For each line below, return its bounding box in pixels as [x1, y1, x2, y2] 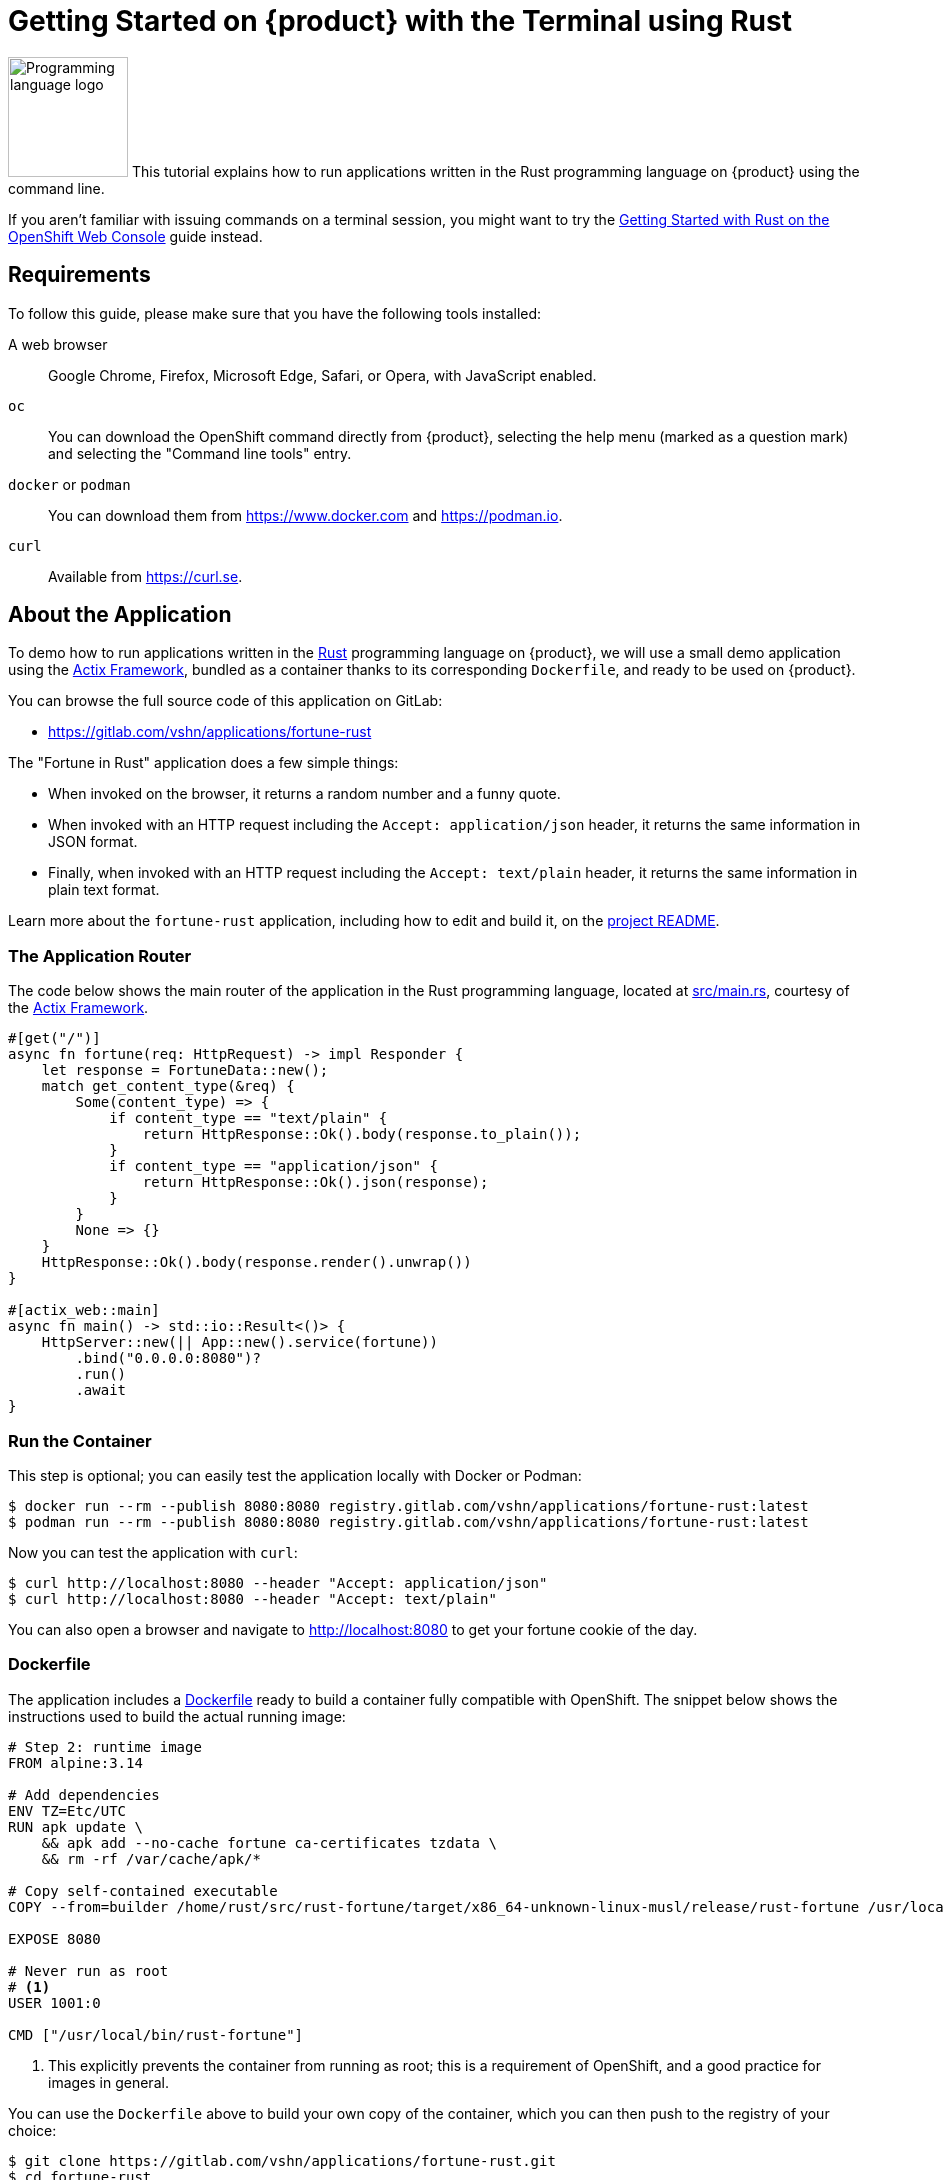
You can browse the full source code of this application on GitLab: [8, 692, 443, 710]
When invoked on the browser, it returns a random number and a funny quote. [48, 785, 561, 803]
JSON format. [48, 833, 138, 851]
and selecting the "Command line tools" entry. [48, 444, 352, 462]
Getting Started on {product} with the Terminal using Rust [8, 4, 792, 38]
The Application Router [8, 945, 192, 966]
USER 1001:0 [8, 1994, 101, 2011]
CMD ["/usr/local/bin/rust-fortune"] [8, 2026, 304, 2043]
